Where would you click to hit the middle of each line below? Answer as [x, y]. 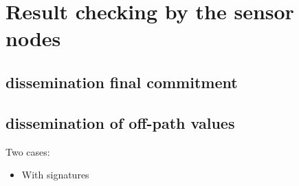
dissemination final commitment [122, 82]
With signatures [55, 175]
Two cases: [28, 151]
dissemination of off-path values [120, 122]
